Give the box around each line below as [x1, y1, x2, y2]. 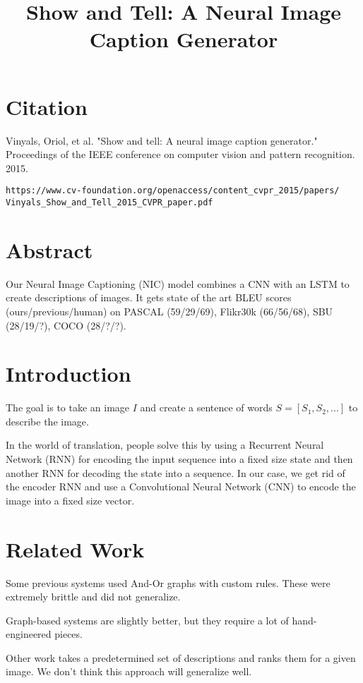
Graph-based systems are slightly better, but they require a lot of [6, 612, 289, 627]
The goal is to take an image [6, 400, 130, 415]
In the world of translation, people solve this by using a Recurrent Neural [6, 437, 324, 452]
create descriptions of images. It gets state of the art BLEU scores [6, 290, 292, 305]
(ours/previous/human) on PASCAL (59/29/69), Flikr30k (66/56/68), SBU [6, 303, 333, 318]
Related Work [6, 534, 145, 563]
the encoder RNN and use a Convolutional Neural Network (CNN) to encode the [6, 479, 356, 494]
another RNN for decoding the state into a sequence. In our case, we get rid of [6, 465, 345, 480]
